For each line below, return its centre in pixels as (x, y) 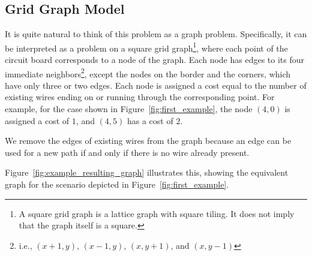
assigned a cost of (37, 120)
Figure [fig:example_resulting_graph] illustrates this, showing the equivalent (147, 172)
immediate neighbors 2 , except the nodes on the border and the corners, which (148, 73)
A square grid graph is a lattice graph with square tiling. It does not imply (157, 213)
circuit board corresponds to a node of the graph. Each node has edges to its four (154, 60)
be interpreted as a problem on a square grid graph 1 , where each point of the (146, 47)
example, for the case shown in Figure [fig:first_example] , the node (129, 109)
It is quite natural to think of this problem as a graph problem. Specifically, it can (156, 34)
